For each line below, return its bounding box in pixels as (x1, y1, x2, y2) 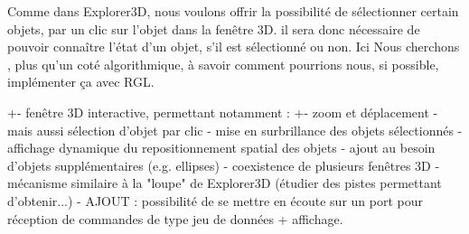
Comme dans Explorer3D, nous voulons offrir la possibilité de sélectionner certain (7, 2, 459, 20)
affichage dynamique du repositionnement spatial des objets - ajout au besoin (7, 138, 436, 157)
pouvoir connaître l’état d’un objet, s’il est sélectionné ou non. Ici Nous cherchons (7, 37, 460, 56)
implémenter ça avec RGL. (7, 72, 155, 91)
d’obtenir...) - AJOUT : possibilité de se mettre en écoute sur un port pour (7, 191, 423, 210)
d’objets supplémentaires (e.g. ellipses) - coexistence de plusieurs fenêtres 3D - (7, 155, 440, 174)
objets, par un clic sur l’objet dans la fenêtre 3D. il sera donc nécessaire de (7, 19, 420, 38)
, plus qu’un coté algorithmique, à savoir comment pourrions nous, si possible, (7, 54, 439, 73)
